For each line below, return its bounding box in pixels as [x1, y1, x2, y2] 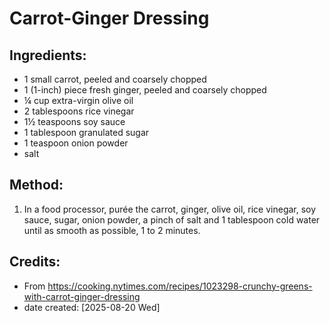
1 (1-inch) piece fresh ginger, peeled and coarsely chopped [23, 84, 267, 96]
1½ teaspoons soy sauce [23, 116, 126, 127]
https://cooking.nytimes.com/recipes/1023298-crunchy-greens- [47, 280, 313, 292]
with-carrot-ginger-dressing [23, 290, 141, 302]
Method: [9, 177, 64, 194]
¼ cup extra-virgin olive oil [23, 95, 134, 106]
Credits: [9, 253, 61, 271]
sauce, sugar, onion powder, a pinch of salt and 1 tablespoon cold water [23, 213, 321, 226]
